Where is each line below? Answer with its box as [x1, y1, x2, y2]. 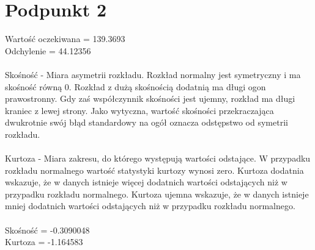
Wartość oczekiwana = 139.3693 [5, 32, 125, 45]
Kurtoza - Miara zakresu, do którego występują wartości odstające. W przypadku [5, 152, 311, 165]
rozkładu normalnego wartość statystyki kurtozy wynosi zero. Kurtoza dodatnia [5, 163, 304, 176]
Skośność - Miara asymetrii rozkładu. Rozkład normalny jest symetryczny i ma [5, 68, 301, 80]
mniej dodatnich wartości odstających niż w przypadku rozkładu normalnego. [5, 199, 295, 212]
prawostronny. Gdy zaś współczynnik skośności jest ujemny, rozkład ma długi [5, 92, 295, 105]
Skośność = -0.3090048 [5, 223, 90, 236]
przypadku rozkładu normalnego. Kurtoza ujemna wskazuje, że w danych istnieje [5, 187, 309, 200]
